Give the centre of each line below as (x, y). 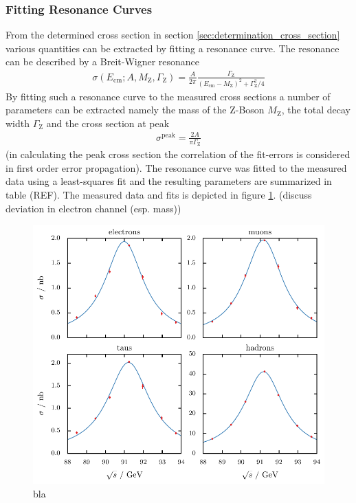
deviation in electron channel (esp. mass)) (93, 208)
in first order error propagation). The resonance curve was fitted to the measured (176, 167)
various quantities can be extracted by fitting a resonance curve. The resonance (173, 48)
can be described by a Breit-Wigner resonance (103, 62)
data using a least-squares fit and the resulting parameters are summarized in (169, 181)
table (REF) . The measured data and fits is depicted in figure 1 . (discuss (159, 194)
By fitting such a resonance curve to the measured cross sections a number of (168, 96)
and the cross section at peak (108, 123)
